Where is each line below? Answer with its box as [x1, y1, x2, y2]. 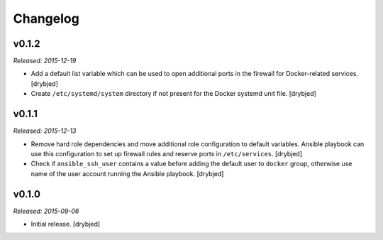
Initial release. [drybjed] [30, 220, 101, 228]
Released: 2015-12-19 [13, 57, 77, 65]
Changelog [13, 11, 79, 26]
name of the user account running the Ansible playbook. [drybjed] [30, 169, 224, 178]
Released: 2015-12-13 [13, 126, 77, 135]
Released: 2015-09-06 [13, 207, 79, 215]
